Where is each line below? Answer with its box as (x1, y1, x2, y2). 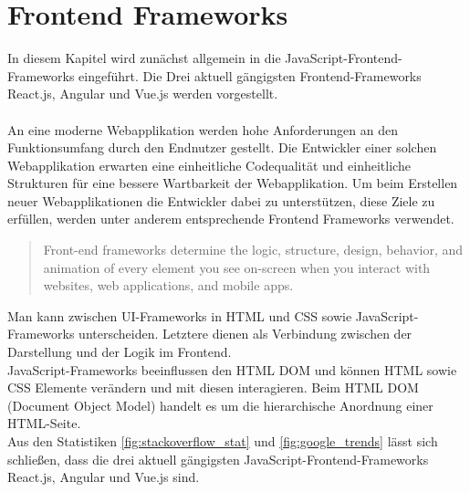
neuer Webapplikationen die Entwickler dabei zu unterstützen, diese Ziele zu (7, 191, 435, 210)
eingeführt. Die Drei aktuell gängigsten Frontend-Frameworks (78, 66, 422, 85)
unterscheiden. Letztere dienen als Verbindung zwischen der (78, 324, 413, 343)
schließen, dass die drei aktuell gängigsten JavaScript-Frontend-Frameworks (7, 449, 429, 468)
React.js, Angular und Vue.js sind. (7, 467, 200, 487)
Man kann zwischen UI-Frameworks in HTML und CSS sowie (7, 306, 352, 325)
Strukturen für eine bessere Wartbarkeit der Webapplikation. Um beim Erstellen (7, 173, 458, 193)
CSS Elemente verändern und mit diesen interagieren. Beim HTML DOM (7, 378, 419, 397)
